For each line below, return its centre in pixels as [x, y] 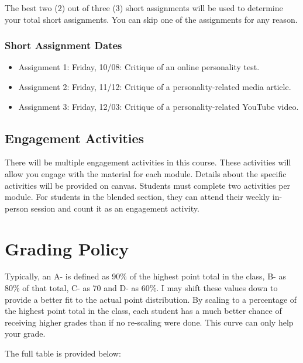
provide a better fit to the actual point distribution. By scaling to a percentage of [151, 299]
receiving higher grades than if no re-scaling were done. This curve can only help [149, 322]
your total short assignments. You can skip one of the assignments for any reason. [151, 19]
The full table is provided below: [63, 353]
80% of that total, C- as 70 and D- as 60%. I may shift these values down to [141, 288]
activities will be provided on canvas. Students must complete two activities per [148, 185]
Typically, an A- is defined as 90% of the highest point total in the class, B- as [145, 276]
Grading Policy [67, 248]
